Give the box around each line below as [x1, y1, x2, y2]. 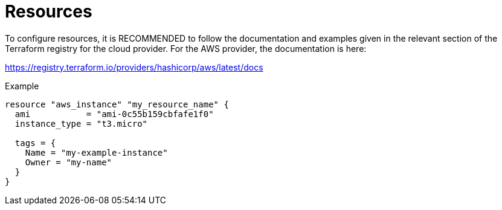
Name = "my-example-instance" [25, 147, 168, 157]
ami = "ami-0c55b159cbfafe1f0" [14, 109, 214, 119]
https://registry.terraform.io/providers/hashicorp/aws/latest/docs [5, 62, 263, 72]
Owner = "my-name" [25, 157, 112, 167]
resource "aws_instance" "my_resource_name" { [5, 99, 229, 109]
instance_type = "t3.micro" [14, 118, 148, 129]
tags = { [14, 138, 56, 148]
